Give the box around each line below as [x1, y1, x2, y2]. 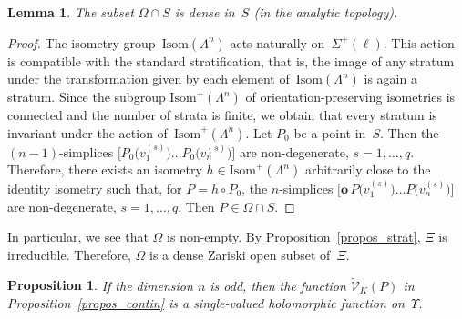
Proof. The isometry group [7, 33, 156, 52]
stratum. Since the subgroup [7, 87, 166, 106]
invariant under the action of [7, 123, 168, 142]
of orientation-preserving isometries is [245, 87, 456, 106]
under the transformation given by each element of [7, 69, 290, 88]
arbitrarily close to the [304, 160, 431, 179]
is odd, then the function [210, 275, 346, 294]
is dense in [174, 3, 235, 21]
